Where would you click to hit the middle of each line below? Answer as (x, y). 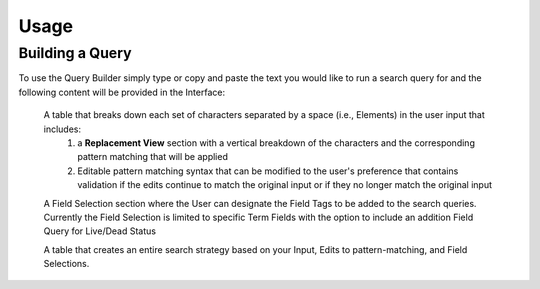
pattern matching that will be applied (153, 157)
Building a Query (75, 53)
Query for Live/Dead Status (100, 231)
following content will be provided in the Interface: (121, 92)
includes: (62, 129)
